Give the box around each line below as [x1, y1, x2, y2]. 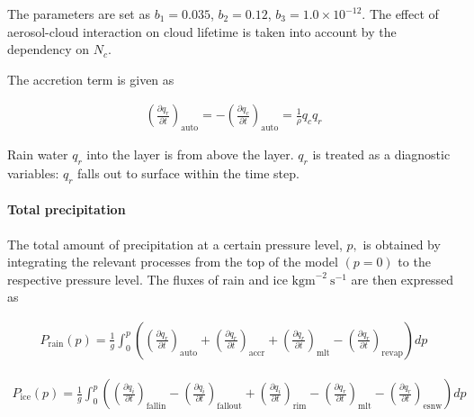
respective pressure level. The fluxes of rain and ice [7, 269, 288, 288]
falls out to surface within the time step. [77, 164, 300, 182]
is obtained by [362, 234, 441, 253]
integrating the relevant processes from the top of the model [7, 252, 338, 271]
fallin [146, 401, 166, 411]
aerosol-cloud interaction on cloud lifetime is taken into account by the [7, 22, 397, 41]
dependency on [7, 40, 90, 59]
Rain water [7, 145, 68, 164]
